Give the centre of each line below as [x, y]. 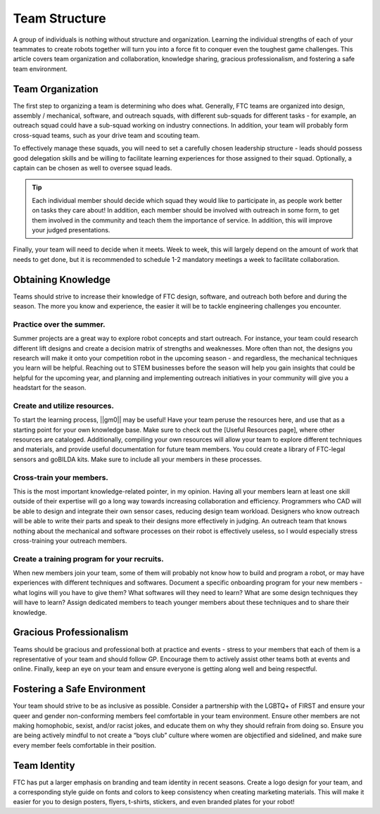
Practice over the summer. [59, 324]
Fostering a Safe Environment [79, 689]
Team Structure [59, 18]
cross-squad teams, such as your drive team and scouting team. [107, 135]
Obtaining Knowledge [62, 279]
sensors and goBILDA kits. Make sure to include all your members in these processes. [138, 459]
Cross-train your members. [61, 477]
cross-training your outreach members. [70, 540]
